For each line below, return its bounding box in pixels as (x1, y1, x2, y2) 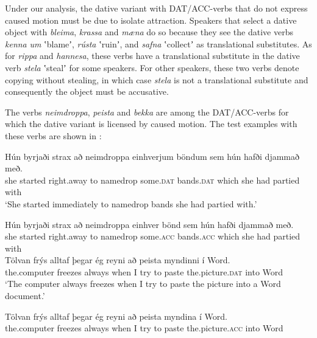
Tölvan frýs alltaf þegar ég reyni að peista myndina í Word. (5, 309, 227, 322)
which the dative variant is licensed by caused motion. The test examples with (5, 117, 297, 130)
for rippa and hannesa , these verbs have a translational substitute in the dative (5, 49, 300, 62)
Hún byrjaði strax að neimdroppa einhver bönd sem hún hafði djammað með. (5, 218, 294, 230)
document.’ (5, 289, 45, 302)
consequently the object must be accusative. (5, 85, 169, 98)
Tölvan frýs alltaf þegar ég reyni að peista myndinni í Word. (5, 253, 230, 266)
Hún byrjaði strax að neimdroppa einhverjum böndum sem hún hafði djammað (5, 150, 299, 162)
